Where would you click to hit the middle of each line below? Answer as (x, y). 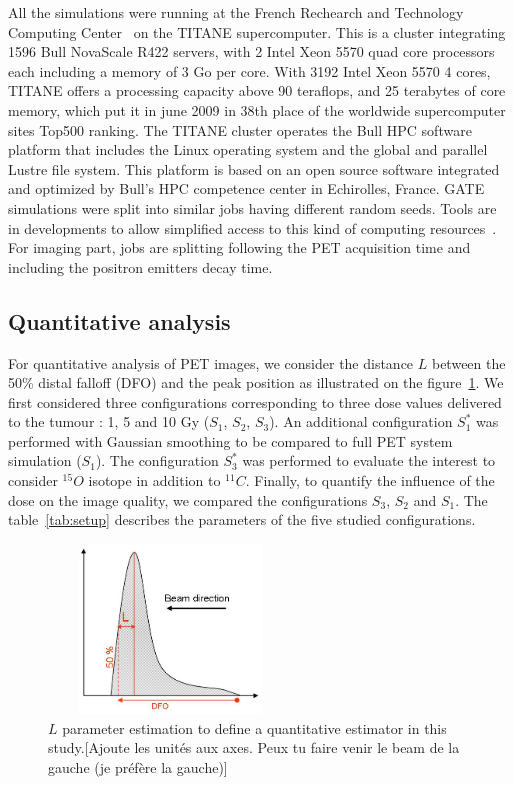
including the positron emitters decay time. (140, 266)
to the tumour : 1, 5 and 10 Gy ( (109, 421)
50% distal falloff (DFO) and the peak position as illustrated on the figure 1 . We (256, 382)
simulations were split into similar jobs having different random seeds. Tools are (252, 207)
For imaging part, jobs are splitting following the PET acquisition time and (239, 247)
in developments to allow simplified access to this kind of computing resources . (252, 227)
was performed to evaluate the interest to (369, 460)
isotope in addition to (154, 480)
